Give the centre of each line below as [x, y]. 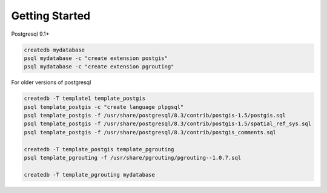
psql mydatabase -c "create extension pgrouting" [99, 67]
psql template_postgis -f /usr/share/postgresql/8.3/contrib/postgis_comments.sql [150, 132]
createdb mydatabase [54, 50]
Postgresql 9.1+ [30, 34]
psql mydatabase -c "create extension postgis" [96, 58]
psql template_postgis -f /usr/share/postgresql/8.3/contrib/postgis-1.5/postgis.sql [155, 116]
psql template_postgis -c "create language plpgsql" [104, 107]
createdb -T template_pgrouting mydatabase [90, 175]
